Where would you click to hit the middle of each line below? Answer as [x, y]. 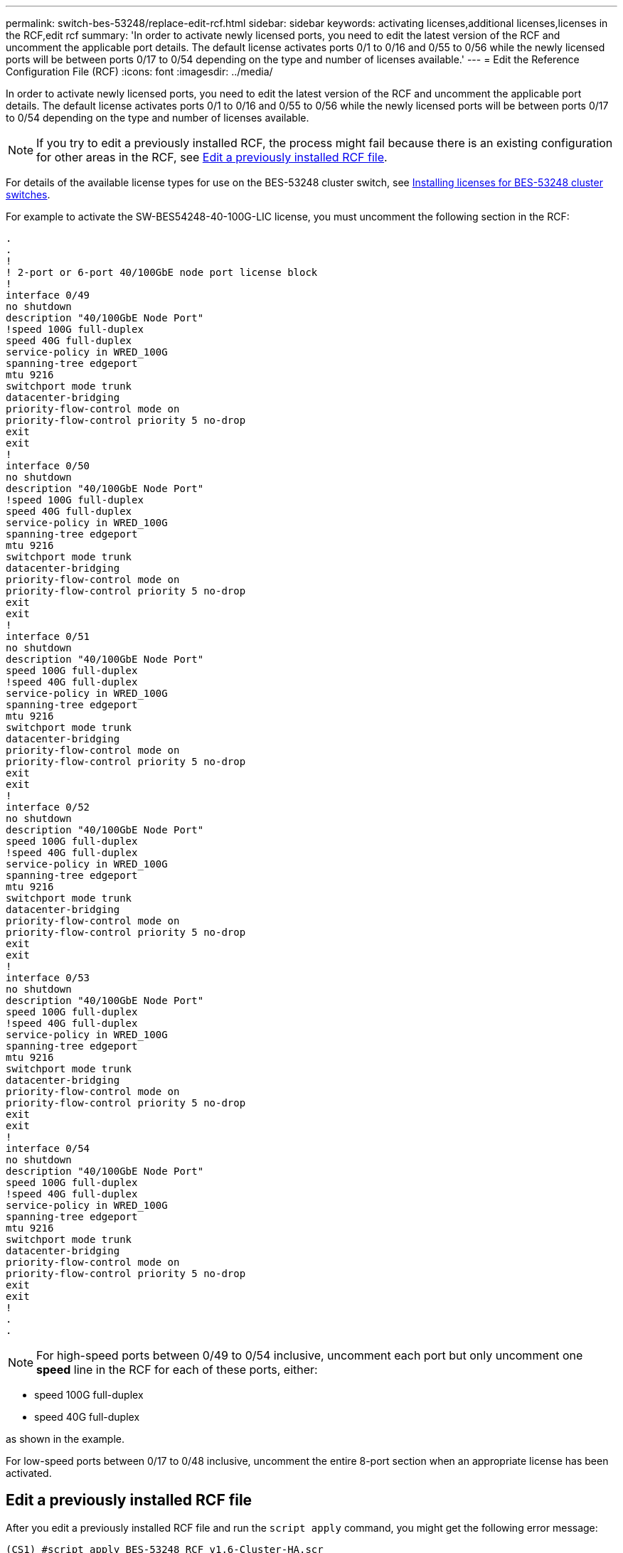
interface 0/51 [48, 636]
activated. [29, 1473]
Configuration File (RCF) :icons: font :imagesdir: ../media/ [139, 71]
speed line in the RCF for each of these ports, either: [177, 1370]
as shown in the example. [65, 1439]
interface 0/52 [48, 807]
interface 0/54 [48, 1148]
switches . [28, 194]
